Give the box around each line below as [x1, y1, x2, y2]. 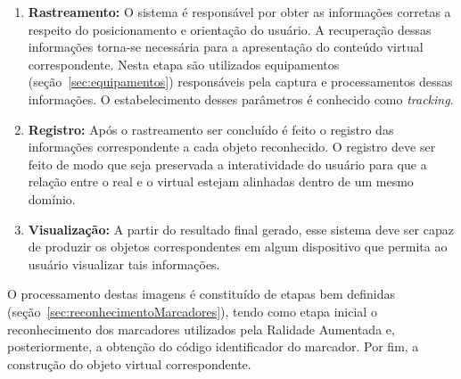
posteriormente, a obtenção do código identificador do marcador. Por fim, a [7, 337, 419, 356]
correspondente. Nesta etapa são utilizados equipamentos [28, 54, 340, 73]
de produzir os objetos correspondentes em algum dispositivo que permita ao [28, 237, 448, 256]
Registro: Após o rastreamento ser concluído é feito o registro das [28, 119, 394, 138]
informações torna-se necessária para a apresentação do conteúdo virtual [28, 37, 424, 56]
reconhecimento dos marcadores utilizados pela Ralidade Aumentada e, [7, 319, 395, 338]
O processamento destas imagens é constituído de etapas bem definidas [7, 284, 395, 303]
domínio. [28, 189, 76, 208]
